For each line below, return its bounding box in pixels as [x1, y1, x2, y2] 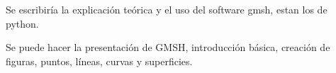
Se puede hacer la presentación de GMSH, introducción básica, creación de [6, 40, 330, 55]
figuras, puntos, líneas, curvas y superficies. [6, 53, 193, 68]
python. [6, 16, 39, 30]
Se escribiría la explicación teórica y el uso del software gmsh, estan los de [6, 2, 327, 16]
